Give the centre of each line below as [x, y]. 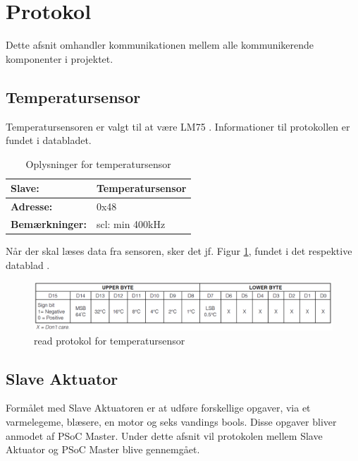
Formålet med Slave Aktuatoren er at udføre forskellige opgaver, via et [158, 408]
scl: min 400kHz [131, 223]
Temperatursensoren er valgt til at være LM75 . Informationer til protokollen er [178, 126]
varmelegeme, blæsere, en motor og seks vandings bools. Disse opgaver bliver [171, 421]
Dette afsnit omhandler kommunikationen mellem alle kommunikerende [160, 45]
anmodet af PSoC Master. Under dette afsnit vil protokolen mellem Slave [164, 435]
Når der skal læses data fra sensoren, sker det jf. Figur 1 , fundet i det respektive [179, 251]
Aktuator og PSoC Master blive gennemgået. [103, 449]
